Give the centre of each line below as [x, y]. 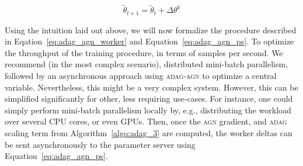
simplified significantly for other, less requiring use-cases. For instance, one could [149, 98]
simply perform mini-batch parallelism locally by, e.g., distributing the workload [148, 110]
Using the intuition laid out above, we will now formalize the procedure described [151, 30]
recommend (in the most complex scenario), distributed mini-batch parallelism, [147, 64]
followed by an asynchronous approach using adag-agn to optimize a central [141, 76]
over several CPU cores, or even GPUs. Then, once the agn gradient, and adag [146, 121]
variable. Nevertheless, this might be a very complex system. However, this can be [151, 87]
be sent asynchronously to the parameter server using [100, 144]
